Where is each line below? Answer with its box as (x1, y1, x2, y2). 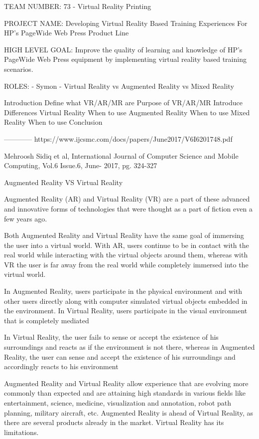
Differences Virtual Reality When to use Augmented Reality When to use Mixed (4, 107, 250, 117)
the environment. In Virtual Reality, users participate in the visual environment (4, 305, 248, 316)
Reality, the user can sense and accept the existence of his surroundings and (4, 351, 236, 362)
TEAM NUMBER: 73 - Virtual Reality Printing (4, 1, 151, 11)
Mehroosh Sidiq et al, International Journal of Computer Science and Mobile (4, 150, 239, 161)
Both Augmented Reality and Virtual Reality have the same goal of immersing (4, 230, 244, 240)
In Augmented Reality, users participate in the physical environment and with (4, 286, 243, 296)
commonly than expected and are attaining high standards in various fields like (4, 388, 246, 398)
